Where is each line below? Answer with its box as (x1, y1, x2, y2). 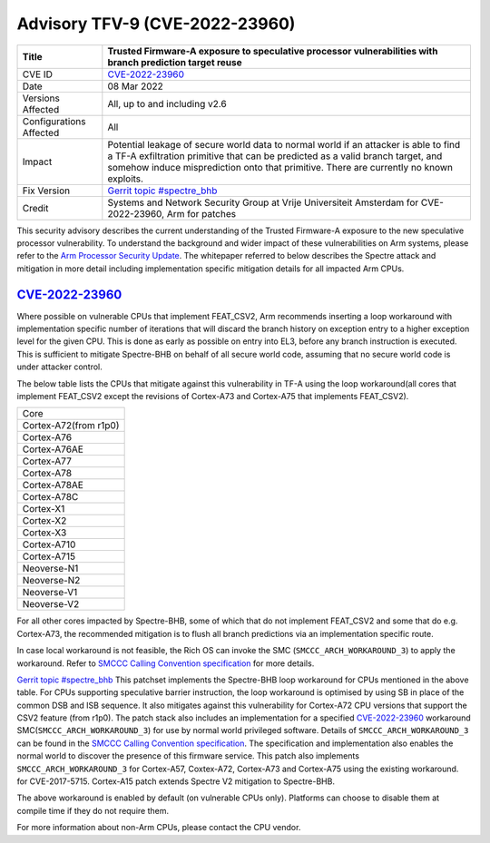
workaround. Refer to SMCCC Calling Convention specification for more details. (16, 658, 315, 669)
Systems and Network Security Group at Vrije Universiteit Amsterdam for (107, 196, 419, 209)
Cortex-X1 (22, 503, 65, 515)
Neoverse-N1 (22, 563, 79, 575)
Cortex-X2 (22, 515, 67, 527)
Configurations (22, 114, 86, 127)
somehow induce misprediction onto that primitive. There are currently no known (107, 161, 454, 173)
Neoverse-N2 (22, 574, 81, 587)
